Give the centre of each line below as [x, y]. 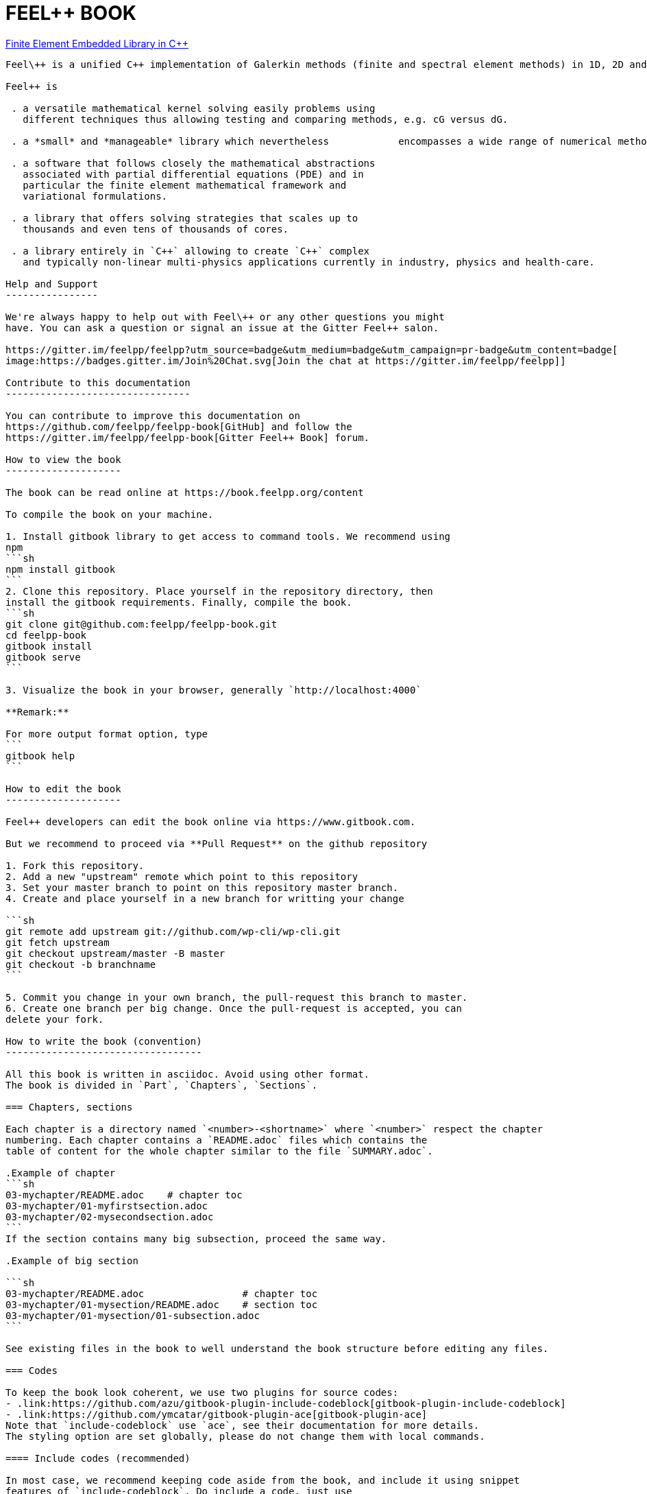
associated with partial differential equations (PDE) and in [193, 174]
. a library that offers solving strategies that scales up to [185, 218]
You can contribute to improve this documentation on [153, 415]
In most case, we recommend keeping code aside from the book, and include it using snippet [263, 1480]
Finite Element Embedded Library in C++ [97, 43]
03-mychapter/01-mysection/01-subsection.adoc [133, 1315]
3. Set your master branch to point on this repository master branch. [202, 887]
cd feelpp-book [46, 635]
